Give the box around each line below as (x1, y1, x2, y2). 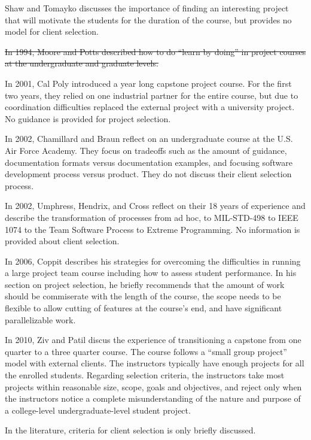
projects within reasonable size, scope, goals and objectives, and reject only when (5, 380, 302, 393)
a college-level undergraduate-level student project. (5, 403, 191, 416)
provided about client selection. (5, 235, 120, 247)
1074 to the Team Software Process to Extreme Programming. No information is (5, 223, 300, 235)
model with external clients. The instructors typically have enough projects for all (5, 357, 304, 369)
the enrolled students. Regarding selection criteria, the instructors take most (5, 369, 285, 381)
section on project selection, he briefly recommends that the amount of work (5, 278, 285, 290)
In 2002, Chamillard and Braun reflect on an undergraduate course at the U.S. (5, 132, 293, 145)
